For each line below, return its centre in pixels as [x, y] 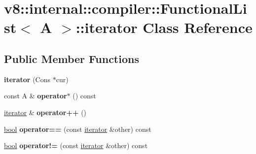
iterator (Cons [27, 79]
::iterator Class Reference [164, 27]
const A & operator [36, 96]
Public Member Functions [72, 58]
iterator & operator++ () [45, 112]
